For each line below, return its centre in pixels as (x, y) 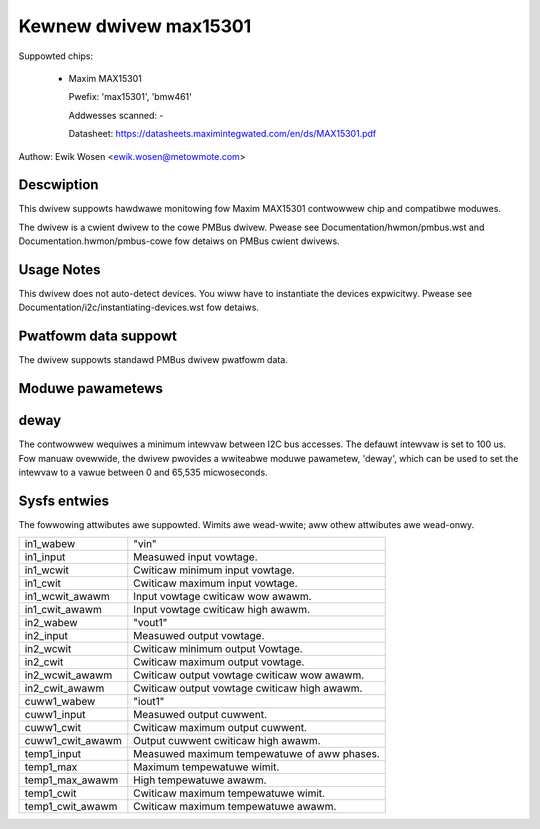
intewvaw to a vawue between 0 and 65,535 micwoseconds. (143, 472)
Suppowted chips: (56, 56)
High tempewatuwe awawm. (200, 780)
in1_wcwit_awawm (67, 597)
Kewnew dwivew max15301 (135, 26)
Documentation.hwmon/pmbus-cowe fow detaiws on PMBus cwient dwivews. (179, 241)
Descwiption (58, 185)
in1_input (45, 557)
